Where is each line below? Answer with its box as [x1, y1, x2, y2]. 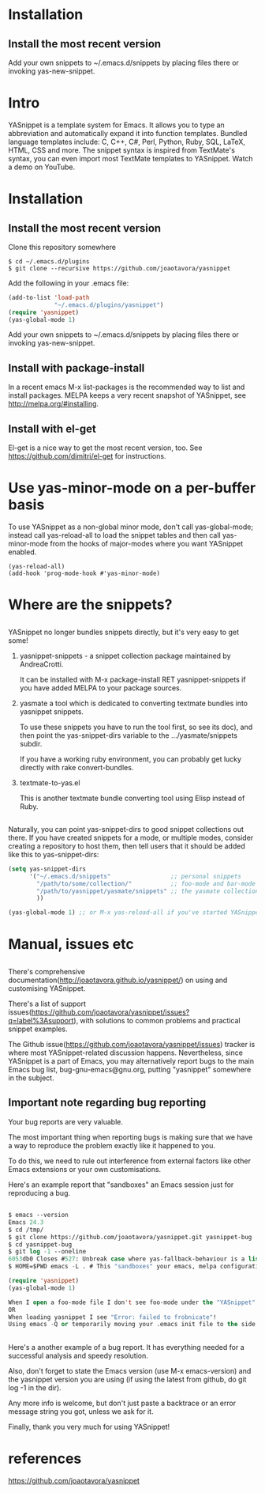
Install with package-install [8, 361, 145, 375]
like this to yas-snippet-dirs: [8, 849, 99, 859]
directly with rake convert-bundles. [19, 762, 134, 772]
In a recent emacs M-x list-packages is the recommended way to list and [8, 382, 245, 392]
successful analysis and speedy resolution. [8, 1351, 148, 1360]
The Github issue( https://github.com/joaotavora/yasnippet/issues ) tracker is [8, 1039, 256, 1049]
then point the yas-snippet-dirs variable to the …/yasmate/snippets [19, 730, 238, 740]
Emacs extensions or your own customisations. [8, 1164, 162, 1174]
